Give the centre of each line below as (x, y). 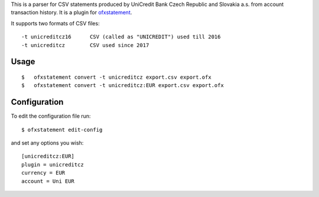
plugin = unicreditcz (53, 164)
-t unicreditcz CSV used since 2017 (85, 45)
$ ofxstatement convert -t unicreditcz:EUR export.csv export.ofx (123, 86)
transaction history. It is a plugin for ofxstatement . (71, 12)
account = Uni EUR (48, 181)
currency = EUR (43, 173)
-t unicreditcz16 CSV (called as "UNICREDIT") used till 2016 (121, 37)
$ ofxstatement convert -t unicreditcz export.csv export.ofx (117, 77)
